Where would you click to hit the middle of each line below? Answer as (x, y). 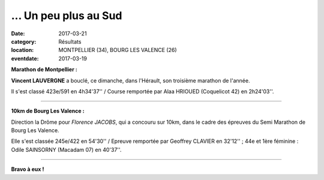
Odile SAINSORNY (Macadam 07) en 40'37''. (66, 150)
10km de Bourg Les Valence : (48, 111)
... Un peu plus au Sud (67, 16)
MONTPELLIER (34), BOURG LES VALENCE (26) (118, 50)
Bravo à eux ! (28, 169)
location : (22, 50)
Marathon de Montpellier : (44, 69)
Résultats (70, 41)
